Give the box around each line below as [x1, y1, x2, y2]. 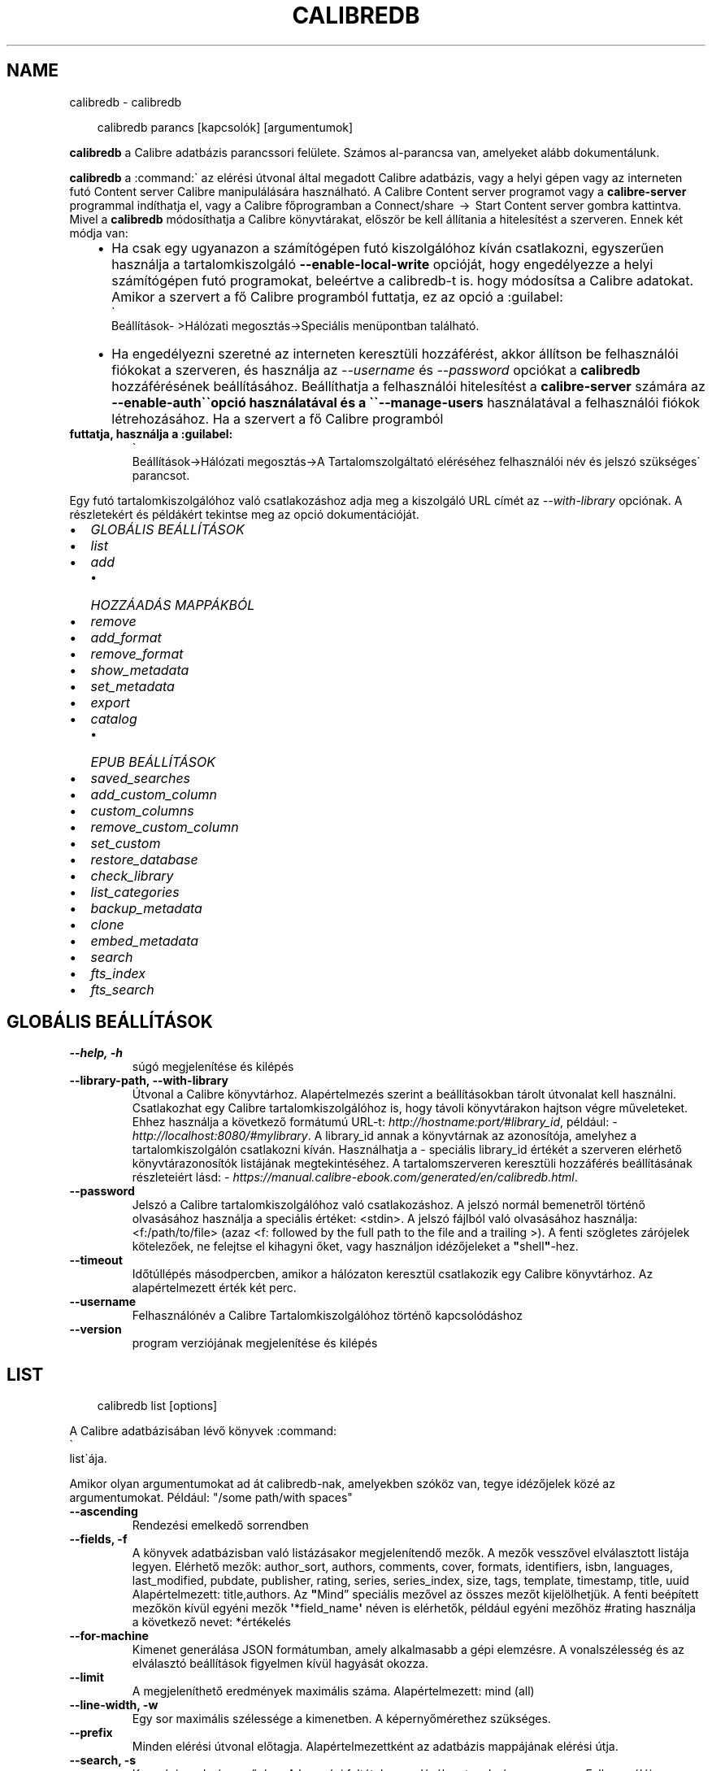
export [90, 694, 131, 711]
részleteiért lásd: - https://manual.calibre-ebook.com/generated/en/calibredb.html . [132, 1170, 578, 1185]
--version [69, 1322, 122, 1337]
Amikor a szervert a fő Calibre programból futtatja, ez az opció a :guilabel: [111, 288, 563, 305]
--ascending [69, 1504, 138, 1519]
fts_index [90, 964, 146, 981]
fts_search [90, 981, 154, 998]
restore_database [90, 851, 198, 868]
